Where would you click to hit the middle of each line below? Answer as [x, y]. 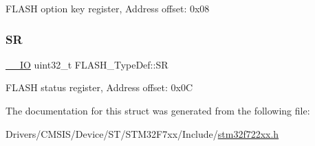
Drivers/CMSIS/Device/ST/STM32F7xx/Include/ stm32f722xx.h [142, 133]
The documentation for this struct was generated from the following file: [158, 110]
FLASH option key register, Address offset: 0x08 [108, 8]
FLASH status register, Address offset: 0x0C [99, 87]
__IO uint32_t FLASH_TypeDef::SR [87, 64]
